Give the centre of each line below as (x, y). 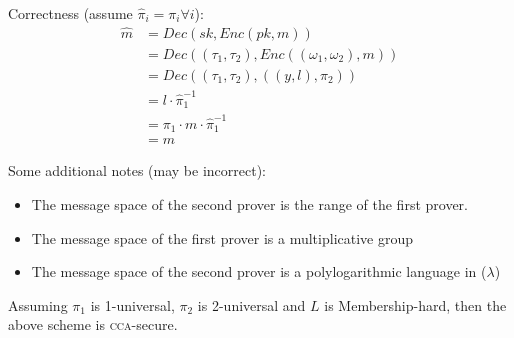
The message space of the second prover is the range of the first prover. (249, 203)
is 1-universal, (132, 304)
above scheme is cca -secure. (93, 324)
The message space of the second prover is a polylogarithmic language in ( (259, 271)
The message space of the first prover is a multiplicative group (222, 237)
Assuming (38, 304)
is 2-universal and (251, 304)
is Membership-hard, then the (415, 304)
